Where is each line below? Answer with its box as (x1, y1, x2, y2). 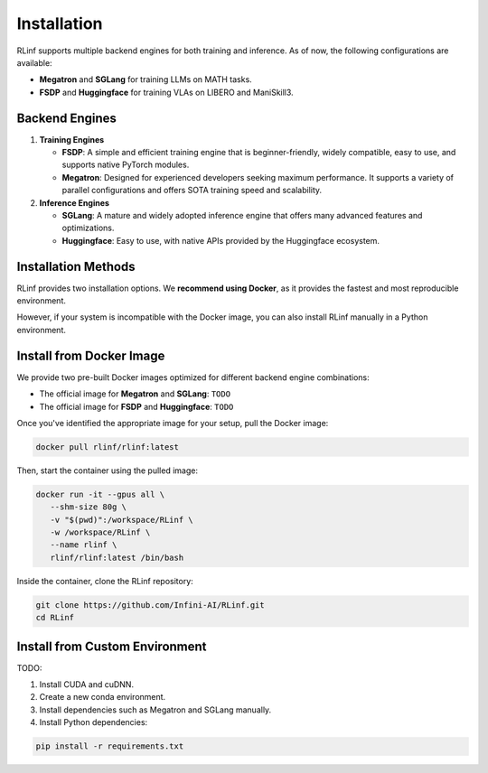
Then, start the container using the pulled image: (16, 465, 199, 476)
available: (16, 57, 53, 68)
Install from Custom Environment (16, 638, 207, 654)
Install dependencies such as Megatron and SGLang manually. (39, 704, 272, 715)
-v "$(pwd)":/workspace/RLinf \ (50, 515, 193, 525)
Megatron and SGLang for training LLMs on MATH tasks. (39, 74, 252, 85)
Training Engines (39, 134, 105, 144)
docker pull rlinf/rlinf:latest (35, 442, 180, 452)
